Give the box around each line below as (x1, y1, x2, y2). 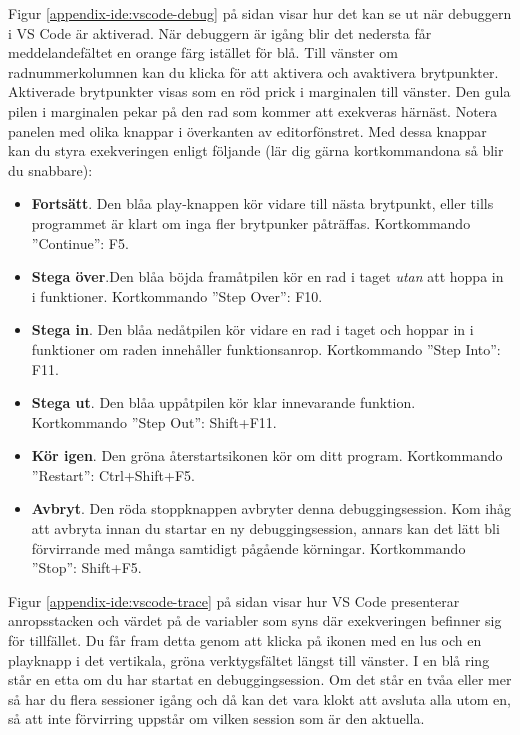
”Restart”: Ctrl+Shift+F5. (31, 464, 195, 485)
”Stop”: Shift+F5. (31, 557, 142, 578)
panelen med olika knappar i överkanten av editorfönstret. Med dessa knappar (8, 120, 487, 141)
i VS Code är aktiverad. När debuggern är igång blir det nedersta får (8, 22, 432, 43)
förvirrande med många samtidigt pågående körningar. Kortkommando (31, 537, 466, 558)
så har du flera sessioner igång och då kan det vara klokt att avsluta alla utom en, (8, 688, 511, 709)
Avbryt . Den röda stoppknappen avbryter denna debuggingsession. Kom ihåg (31, 498, 512, 519)
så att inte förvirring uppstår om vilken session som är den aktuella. (8, 708, 425, 729)
